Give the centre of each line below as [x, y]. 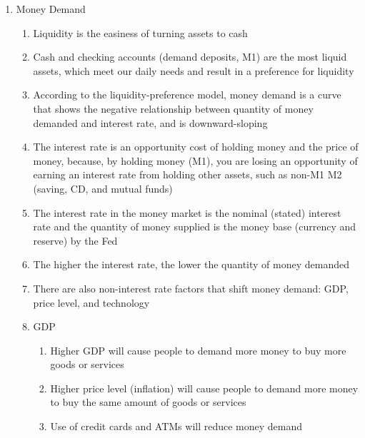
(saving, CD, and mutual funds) [103, 188]
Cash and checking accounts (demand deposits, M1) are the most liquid [190, 57]
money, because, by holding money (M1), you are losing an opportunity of [195, 160]
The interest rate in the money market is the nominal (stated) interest [187, 212]
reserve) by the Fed [75, 240]
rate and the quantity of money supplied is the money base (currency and [195, 226]
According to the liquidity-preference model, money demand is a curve [187, 95]
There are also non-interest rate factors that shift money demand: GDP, [191, 288]
